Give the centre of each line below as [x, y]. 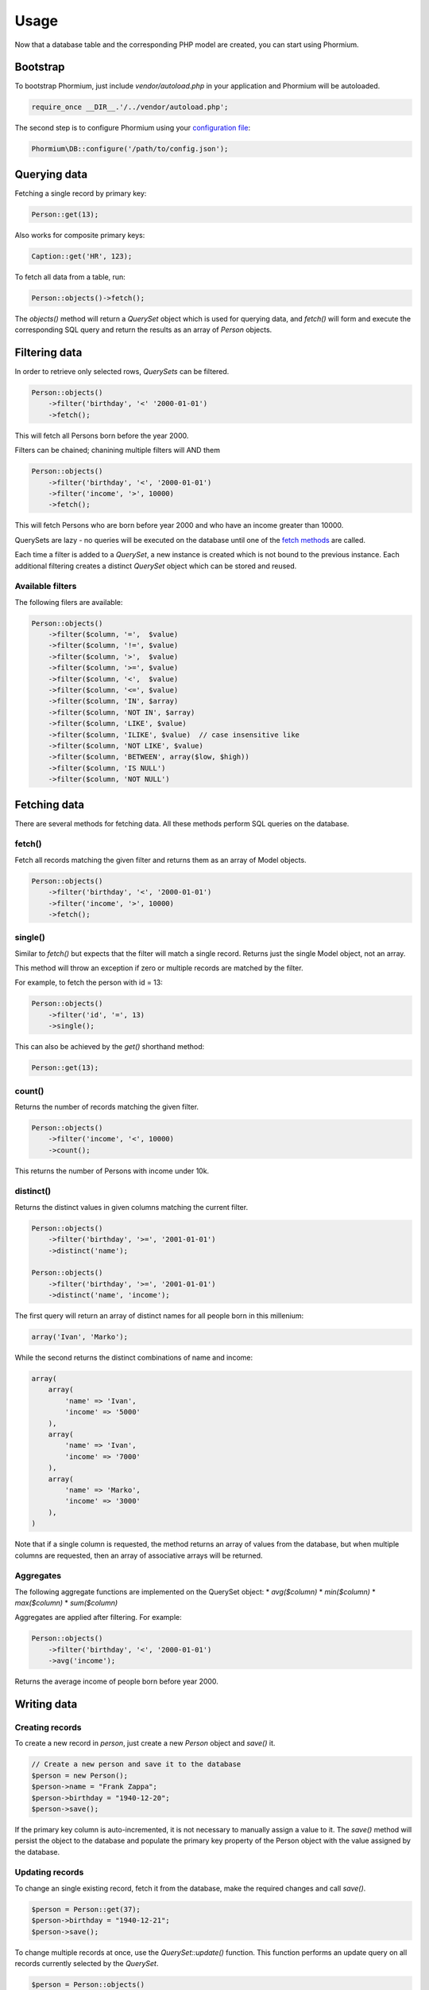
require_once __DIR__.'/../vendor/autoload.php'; [130, 107]
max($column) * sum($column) [66, 1603]
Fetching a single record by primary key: [81, 193]
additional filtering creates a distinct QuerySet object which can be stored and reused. [156, 566]
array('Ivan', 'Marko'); [80, 1337]
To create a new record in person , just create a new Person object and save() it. [145, 1743]
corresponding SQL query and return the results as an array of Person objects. [143, 330]
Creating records [48, 1727]
